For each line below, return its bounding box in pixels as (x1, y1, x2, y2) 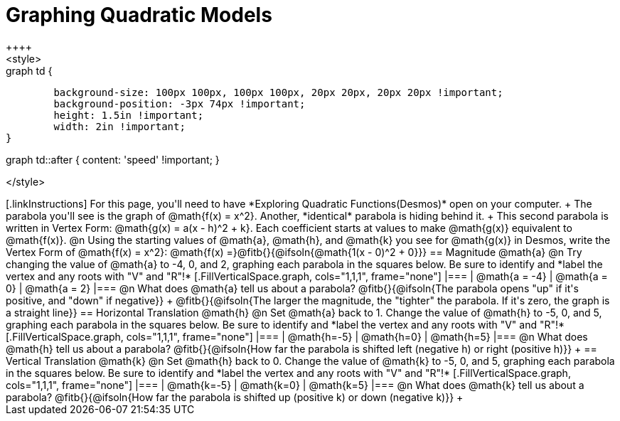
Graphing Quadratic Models (6, 3, 272, 27)
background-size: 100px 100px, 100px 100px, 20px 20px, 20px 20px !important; (53, 86, 503, 98)
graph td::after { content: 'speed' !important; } (6, 153, 220, 166)
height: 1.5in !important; (53, 109, 204, 121)
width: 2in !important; (53, 120, 186, 132)
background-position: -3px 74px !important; (53, 97, 306, 110)
